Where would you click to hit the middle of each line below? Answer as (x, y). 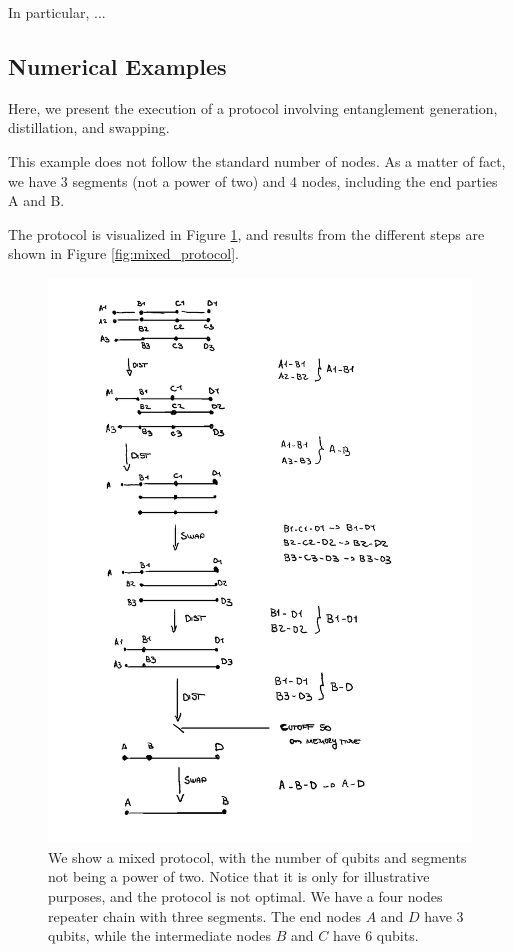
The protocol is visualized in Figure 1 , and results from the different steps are (246, 233)
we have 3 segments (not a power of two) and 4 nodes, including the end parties (253, 180)
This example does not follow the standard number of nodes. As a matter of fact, (257, 160)
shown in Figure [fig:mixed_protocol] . (124, 253)
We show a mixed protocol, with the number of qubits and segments (257, 856)
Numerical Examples (117, 65)
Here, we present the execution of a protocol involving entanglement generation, (253, 107)
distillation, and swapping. (89, 127)
